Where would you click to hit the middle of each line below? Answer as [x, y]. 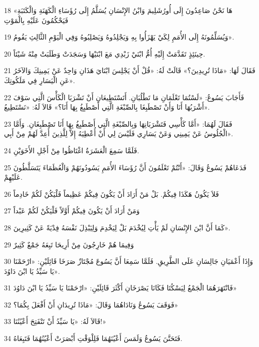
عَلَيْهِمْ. [13, 177]
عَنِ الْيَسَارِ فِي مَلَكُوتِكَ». [40, 80]
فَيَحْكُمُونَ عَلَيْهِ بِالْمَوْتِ [36, 20]
